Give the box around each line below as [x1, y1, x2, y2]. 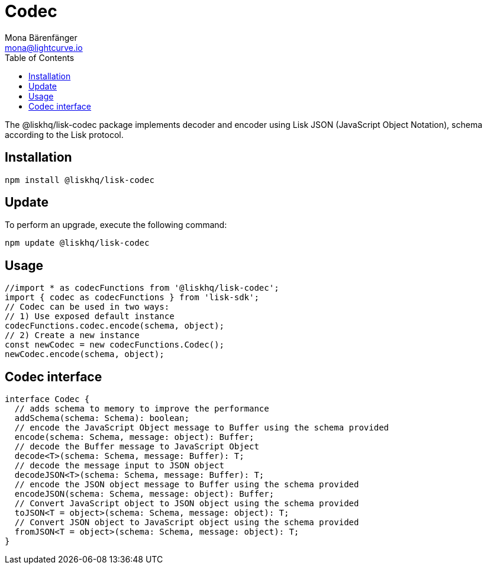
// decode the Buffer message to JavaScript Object [14, 442, 259, 452]
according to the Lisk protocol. [5, 129, 124, 140]
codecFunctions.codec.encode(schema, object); [5, 321, 224, 331]
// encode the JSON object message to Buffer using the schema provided [14, 480, 359, 490]
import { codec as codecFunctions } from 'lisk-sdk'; [5, 292, 259, 303]
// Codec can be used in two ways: [5, 302, 170, 312]
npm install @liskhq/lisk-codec [5, 175, 154, 185]
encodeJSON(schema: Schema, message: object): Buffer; [14, 489, 275, 499]
